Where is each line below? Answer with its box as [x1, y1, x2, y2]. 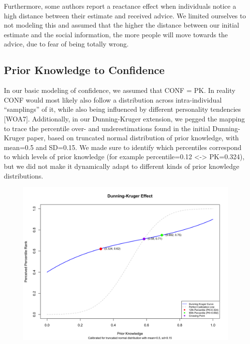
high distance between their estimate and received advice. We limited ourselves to [4, 10, 246, 20]
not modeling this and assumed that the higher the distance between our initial [4, 20, 239, 30]
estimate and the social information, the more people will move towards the [4, 29, 228, 39]
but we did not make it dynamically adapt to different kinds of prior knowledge [4, 161, 239, 171]
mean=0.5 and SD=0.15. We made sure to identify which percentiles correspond [4, 142, 242, 152]
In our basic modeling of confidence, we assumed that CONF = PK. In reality [4, 85, 235, 95]
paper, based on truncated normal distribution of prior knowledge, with [27, 133, 239, 143]
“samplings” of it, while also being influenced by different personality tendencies [4, 104, 241, 114]
